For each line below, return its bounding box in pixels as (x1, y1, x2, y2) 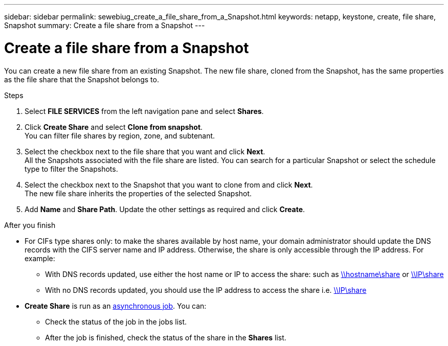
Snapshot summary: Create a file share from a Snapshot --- (4, 21, 205, 30)
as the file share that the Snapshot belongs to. (4, 75, 159, 84)
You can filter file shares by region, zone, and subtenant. (25, 131, 215, 140)
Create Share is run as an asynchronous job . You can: (25, 301, 207, 310)
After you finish (4, 220, 56, 229)
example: (25, 253, 55, 263)
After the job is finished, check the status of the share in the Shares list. (45, 333, 286, 342)
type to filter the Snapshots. (25, 164, 118, 173)
